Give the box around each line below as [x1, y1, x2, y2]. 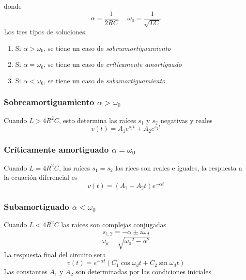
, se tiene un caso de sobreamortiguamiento [44, 43, 171, 53]
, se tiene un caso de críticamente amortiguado [44, 59, 182, 69]
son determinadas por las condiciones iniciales [75, 266, 211, 277]
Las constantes [4, 266, 47, 277]
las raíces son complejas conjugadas [61, 219, 166, 230]
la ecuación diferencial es [4, 172, 77, 182]
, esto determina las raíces [59, 115, 136, 125]
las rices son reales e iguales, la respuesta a [115, 162, 243, 172]
